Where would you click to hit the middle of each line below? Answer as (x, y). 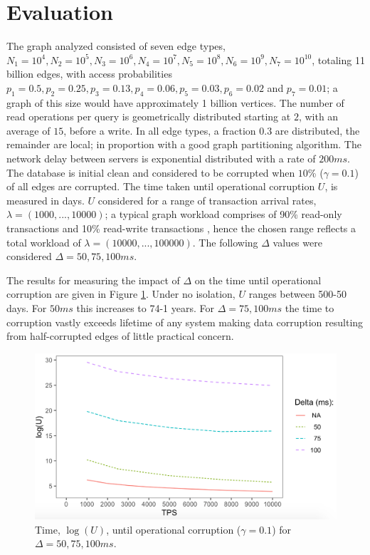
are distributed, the (317, 130)
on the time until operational (258, 280)
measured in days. (46, 200)
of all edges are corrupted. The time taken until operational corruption (161, 186)
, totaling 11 (338, 59)
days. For (27, 308)
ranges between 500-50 (298, 294)
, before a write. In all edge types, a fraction (160, 130)
